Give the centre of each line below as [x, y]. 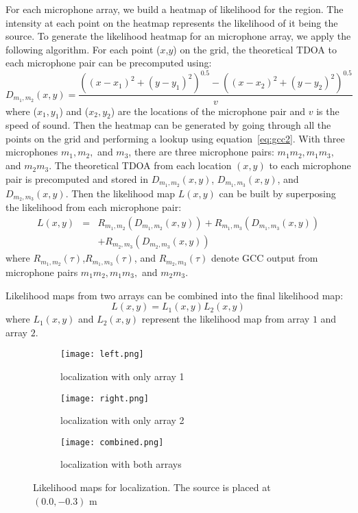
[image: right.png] [105, 398]
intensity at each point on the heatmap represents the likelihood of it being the [172, 22]
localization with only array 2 [122, 420]
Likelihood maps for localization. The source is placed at [152, 487]
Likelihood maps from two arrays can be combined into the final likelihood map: [175, 295]
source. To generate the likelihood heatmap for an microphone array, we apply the [178, 36]
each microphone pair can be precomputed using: [109, 63]
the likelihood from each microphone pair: [94, 207]
